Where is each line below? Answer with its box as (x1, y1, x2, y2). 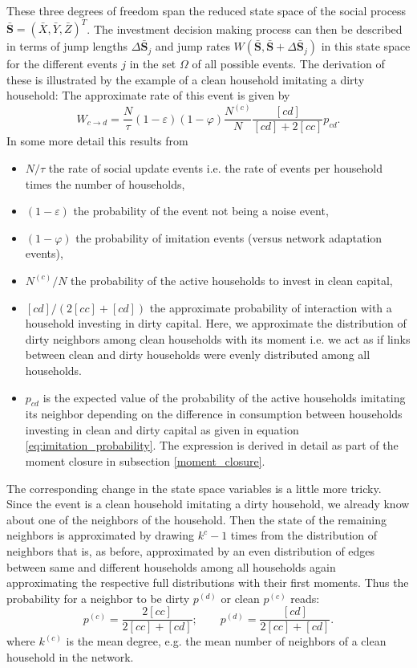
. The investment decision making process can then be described (87, 20, 403, 37)
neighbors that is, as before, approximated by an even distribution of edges (6, 543, 375, 560)
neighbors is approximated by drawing (6, 527, 195, 544)
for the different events (6, 55, 118, 72)
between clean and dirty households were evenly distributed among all (25, 346, 370, 363)
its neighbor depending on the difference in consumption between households (25, 405, 403, 422)
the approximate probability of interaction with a (149, 299, 392, 316)
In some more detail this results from (6, 132, 188, 149)
